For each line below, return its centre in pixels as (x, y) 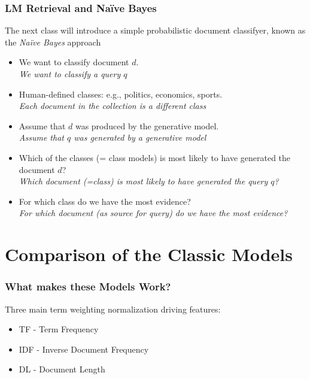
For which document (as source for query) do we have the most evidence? (153, 213)
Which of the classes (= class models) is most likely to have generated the (155, 157)
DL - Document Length (62, 369)
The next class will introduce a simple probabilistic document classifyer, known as (155, 30)
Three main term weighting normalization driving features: (113, 309)
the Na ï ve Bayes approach (53, 42)
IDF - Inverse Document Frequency (84, 349)
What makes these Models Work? (88, 286)
